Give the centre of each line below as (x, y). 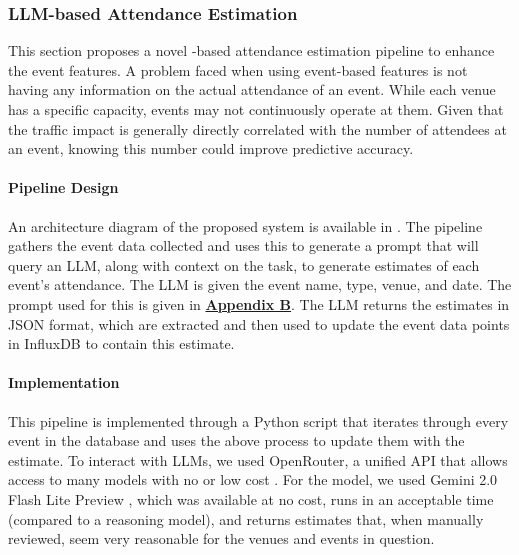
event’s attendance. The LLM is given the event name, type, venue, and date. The (260, 284)
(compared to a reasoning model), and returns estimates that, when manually (246, 518)
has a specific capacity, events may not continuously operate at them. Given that (256, 109)
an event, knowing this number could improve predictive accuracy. (211, 148)
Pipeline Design (63, 187)
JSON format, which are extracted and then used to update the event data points (259, 323)
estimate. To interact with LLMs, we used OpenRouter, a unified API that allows (258, 459)
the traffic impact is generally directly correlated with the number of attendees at (257, 128)
